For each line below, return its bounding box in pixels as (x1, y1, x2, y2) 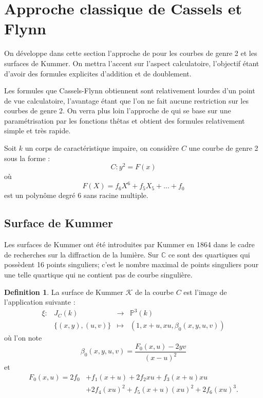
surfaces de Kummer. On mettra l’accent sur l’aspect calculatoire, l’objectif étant (4, 57, 259, 68)
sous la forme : (4, 152, 50, 163)
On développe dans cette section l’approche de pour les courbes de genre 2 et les (4, 48, 257, 58)
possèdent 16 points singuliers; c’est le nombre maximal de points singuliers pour (4, 259, 259, 270)
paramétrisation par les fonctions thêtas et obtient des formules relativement (4, 115, 245, 126)
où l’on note (4, 332, 42, 343)
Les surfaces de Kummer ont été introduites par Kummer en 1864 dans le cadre (4, 239, 255, 250)
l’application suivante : (4, 296, 76, 307)
